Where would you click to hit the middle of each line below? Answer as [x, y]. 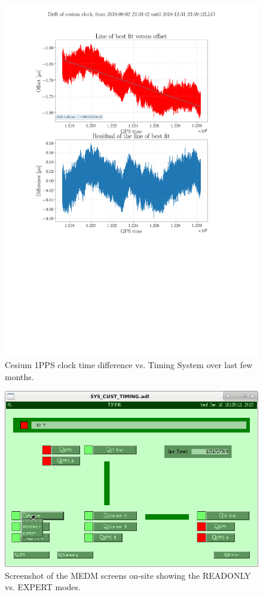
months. [19, 376]
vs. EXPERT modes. [43, 587]
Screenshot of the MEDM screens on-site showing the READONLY [128, 575]
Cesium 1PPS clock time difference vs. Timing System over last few [129, 365]
